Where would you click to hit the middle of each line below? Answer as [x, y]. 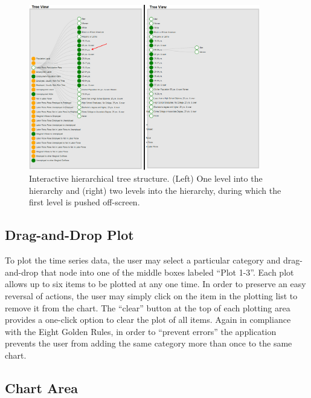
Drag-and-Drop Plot [69, 235]
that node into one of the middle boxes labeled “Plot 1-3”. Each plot [167, 272]
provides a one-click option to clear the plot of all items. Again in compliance [148, 320]
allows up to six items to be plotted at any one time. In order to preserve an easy [155, 284]
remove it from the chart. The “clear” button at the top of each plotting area [148, 307]
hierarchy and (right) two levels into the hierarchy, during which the [155, 190]
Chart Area [42, 387]
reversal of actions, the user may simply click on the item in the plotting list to [151, 296]
